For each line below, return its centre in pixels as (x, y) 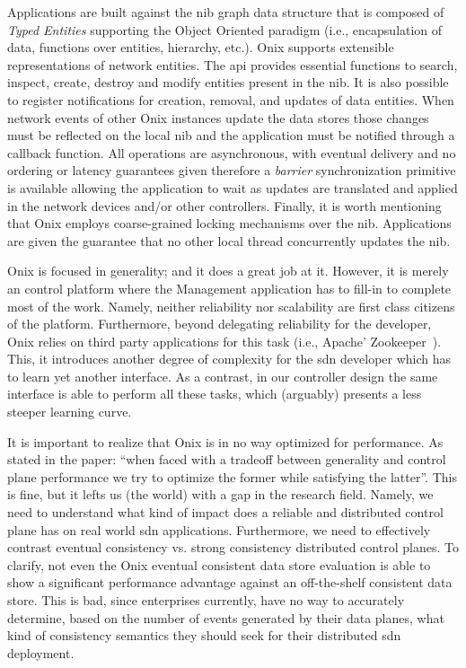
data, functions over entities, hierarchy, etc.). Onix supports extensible (201, 47)
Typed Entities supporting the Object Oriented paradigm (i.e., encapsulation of (225, 29)
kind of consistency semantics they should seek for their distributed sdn (204, 635)
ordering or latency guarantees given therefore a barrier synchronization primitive (232, 170)
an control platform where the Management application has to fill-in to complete (229, 288)
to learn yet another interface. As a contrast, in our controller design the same (223, 376)
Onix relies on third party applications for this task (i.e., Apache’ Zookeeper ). (224, 341)
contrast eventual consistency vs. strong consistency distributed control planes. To (233, 547)
